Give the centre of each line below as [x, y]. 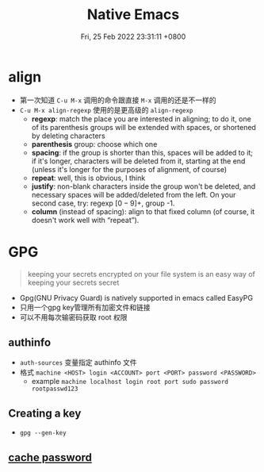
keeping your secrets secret [73, 282]
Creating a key [45, 413]
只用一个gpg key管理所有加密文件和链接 [85, 307]
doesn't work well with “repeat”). [85, 220]
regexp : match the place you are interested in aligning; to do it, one [141, 119]
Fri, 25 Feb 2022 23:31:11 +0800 [133, 36]
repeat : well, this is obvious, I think [88, 178]
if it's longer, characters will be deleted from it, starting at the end [138, 161]
